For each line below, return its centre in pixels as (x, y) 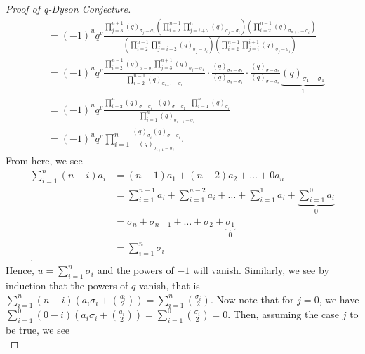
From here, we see (44, 160)
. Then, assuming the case (284, 314)
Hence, (20, 270)
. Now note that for (252, 299)
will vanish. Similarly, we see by (261, 270)
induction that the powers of (67, 285)
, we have (339, 299)
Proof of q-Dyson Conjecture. (68, 8)
